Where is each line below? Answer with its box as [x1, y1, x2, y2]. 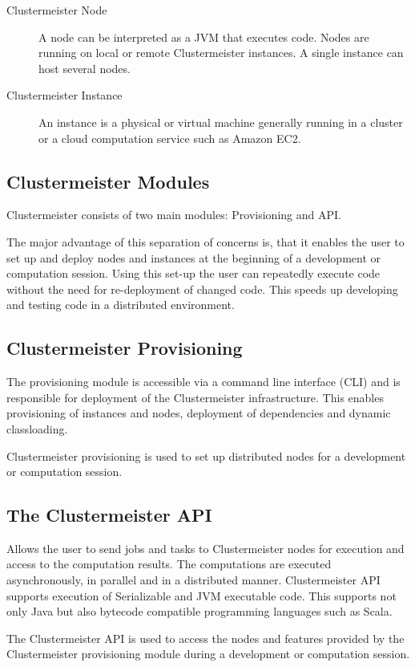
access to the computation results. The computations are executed [6, 555, 332, 572]
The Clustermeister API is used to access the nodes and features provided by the [6, 629, 405, 646]
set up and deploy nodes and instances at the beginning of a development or [6, 249, 381, 266]
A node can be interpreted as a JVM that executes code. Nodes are [38, 28, 369, 45]
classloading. [6, 420, 68, 437]
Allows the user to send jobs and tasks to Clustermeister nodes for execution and [6, 539, 405, 556]
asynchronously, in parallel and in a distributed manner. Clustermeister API [6, 571, 381, 588]
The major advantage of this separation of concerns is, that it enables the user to [6, 233, 405, 250]
